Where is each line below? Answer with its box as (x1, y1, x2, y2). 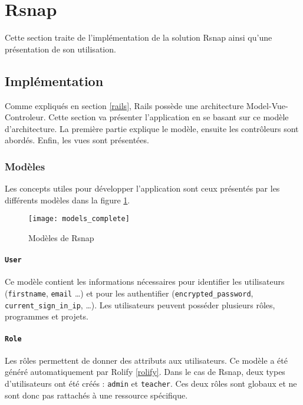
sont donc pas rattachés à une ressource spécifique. (5, 388, 188, 401)
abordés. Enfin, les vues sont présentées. (5, 134, 149, 146)
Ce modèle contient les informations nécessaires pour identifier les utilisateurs (5, 275, 285, 288)
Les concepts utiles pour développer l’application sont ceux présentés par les (5, 182, 280, 195)
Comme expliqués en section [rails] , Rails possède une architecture (5, 99, 244, 111)
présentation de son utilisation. (5, 42, 116, 55)
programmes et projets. (5, 310, 88, 322)
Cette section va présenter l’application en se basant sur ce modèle (48, 111, 289, 123)
